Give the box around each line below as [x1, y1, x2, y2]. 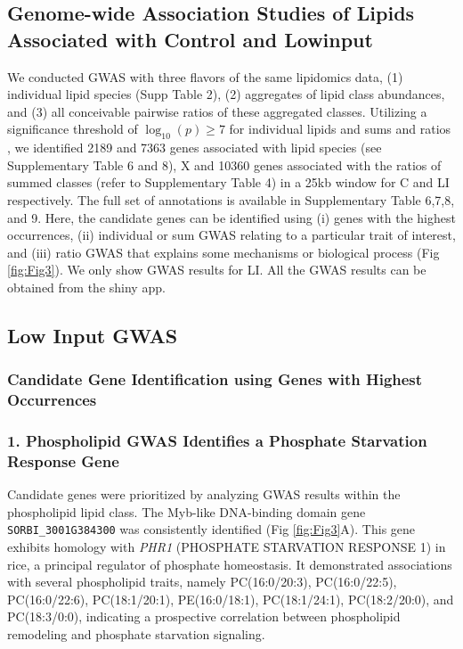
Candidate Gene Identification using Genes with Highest [7, 368, 423, 390]
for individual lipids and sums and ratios [229, 119, 451, 138]
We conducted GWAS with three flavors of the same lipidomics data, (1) [7, 67, 403, 86]
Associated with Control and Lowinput [7, 25, 373, 53]
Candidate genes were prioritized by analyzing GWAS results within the [7, 485, 401, 504]
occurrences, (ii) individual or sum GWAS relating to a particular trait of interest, [7, 226, 456, 244]
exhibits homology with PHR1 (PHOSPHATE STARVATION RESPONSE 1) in [7, 538, 446, 556]
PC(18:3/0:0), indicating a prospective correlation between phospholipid [7, 607, 401, 626]
